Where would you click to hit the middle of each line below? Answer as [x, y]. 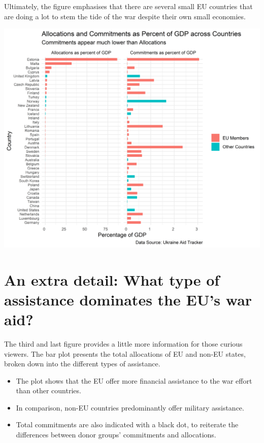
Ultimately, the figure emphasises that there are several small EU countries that [128, 6]
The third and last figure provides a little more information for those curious [123, 343]
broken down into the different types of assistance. [82, 364]
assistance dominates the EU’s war [128, 299]
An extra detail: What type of [112, 279]
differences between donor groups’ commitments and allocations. [116, 435]
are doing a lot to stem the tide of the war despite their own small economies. [125, 16]
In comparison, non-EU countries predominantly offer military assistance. [130, 407]
